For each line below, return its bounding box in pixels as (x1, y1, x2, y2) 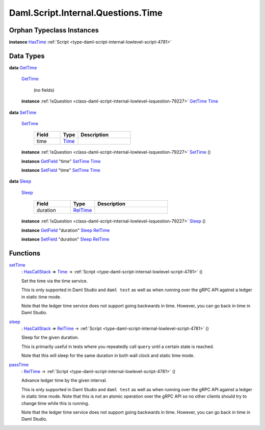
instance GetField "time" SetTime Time (21, 158, 101, 164)
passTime (9, 361, 29, 368)
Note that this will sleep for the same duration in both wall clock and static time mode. (21, 352, 195, 358)
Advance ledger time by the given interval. (21, 377, 107, 383)
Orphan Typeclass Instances (9, 26, 99, 34)
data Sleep (9, 178, 31, 184)
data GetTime (9, 64, 37, 71)
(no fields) (33, 87, 54, 93)
